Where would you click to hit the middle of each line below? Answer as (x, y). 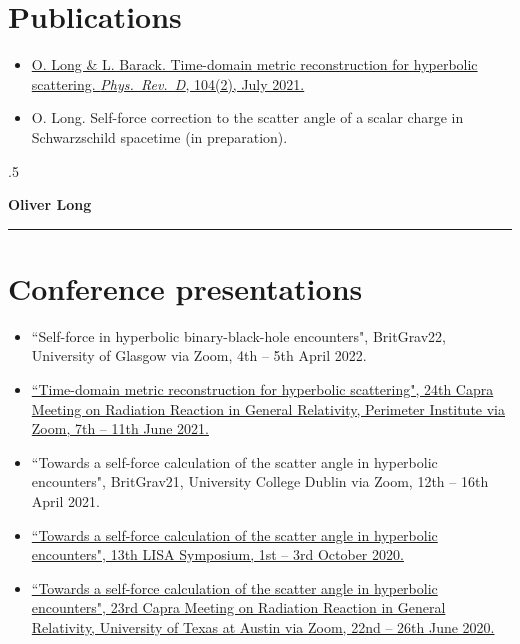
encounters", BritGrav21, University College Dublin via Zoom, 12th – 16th (260, 481)
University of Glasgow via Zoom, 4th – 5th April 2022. (199, 355)
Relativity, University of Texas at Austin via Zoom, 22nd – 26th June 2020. (263, 626)
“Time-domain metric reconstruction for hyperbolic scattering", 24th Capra (262, 389)
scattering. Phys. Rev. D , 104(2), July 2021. (168, 83)
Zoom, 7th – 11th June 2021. (120, 428)
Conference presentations (185, 287)
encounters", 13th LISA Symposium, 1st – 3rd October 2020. (217, 554)
